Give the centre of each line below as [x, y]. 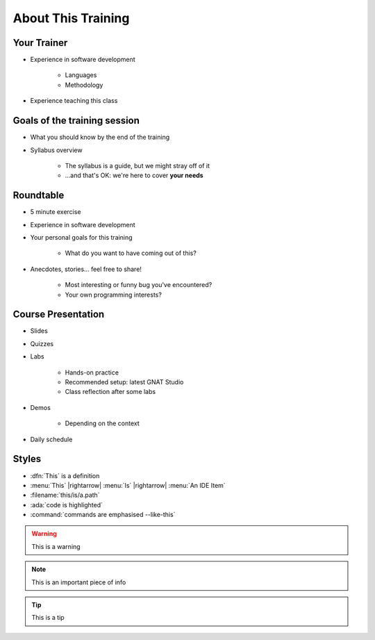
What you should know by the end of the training [100, 137]
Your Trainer [40, 43]
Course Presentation [59, 314]
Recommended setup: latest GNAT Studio [124, 382]
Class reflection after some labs [110, 392]
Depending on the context [102, 423]
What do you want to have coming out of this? [131, 253]
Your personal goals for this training [81, 237]
